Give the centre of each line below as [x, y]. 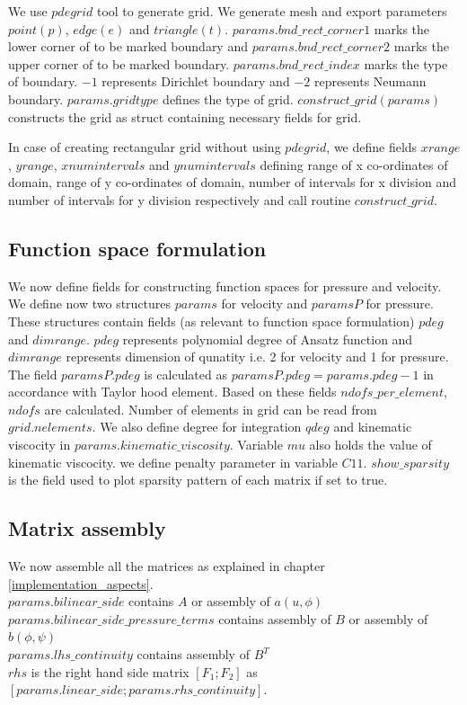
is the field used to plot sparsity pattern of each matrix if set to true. [198, 480]
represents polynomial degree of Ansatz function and [268, 339]
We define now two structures [90, 303]
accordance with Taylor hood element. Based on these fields [172, 392]
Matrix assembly [87, 528]
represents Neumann [370, 81]
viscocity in [40, 445]
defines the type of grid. [228, 98]
